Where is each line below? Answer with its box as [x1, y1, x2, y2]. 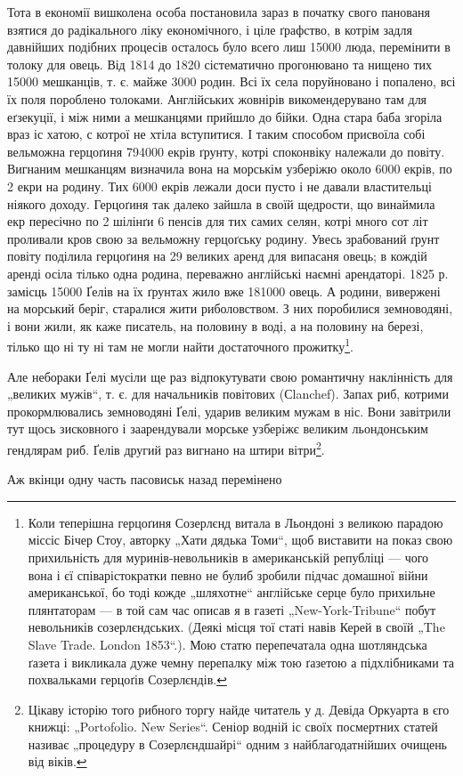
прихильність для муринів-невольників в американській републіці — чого [28, 547, 429, 566]
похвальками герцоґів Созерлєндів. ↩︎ [28, 670, 227, 689]
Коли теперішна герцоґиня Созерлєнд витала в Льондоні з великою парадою [28, 513, 443, 531]
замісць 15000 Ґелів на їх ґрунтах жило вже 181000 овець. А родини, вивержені [7, 281, 441, 300]
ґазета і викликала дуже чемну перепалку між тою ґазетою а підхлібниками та [28, 652, 454, 671]
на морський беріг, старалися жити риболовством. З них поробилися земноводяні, [7, 299, 453, 318]
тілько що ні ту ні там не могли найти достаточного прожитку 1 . [7, 335, 353, 355]
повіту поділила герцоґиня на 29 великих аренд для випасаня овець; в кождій [7, 247, 427, 265]
